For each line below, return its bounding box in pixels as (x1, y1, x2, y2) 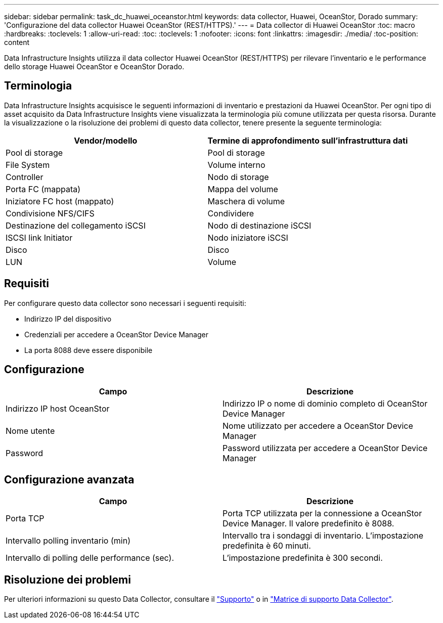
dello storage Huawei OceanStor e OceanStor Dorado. (4, 62, 185, 71)
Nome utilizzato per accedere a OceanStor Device (223, 420, 413, 431)
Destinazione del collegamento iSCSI (6, 220, 146, 231)
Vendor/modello (74, 135, 138, 146)
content (4, 38, 30, 47)
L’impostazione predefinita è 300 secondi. (223, 553, 383, 563)
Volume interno (207, 159, 265, 170)
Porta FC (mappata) (6, 184, 81, 194)
